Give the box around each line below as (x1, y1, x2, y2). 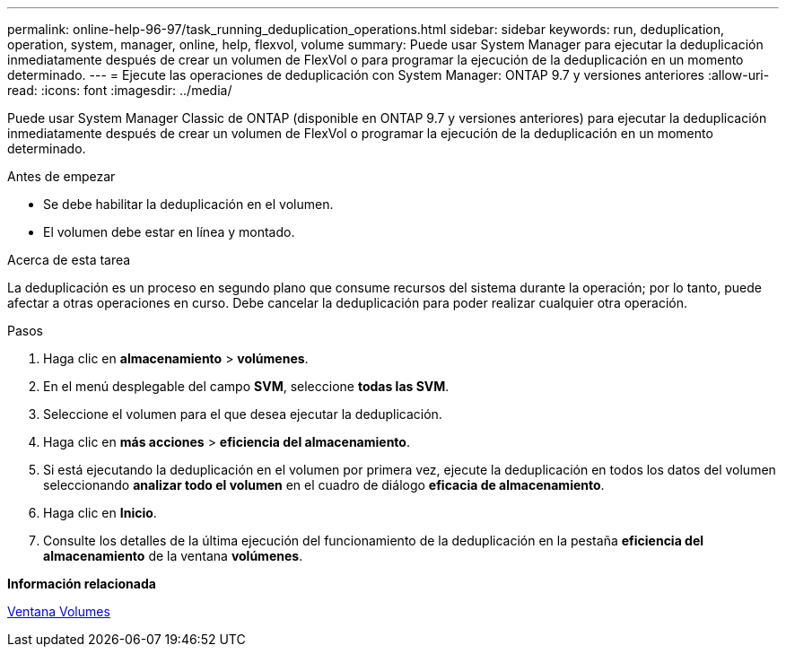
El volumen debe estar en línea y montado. (43, 224, 295, 240)
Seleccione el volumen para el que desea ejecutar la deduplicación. (43, 406, 442, 422)
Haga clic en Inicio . (43, 505, 157, 520)
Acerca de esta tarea (7, 252, 131, 267)
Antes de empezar (7, 169, 116, 184)
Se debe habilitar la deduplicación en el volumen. (43, 196, 334, 212)
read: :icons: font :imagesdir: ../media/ (7, 83, 232, 98)
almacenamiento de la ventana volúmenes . (43, 548, 303, 563)
